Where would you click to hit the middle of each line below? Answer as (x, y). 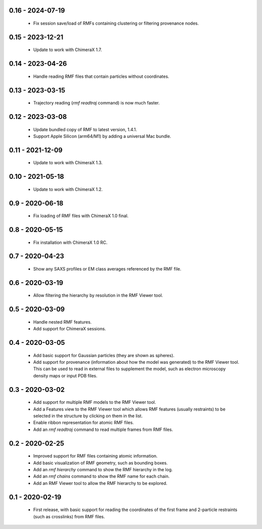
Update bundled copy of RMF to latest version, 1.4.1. (85, 129)
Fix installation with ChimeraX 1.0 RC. (70, 242)
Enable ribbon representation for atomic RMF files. (84, 423)
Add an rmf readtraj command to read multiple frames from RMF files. (103, 429)
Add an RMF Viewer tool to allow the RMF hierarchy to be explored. (100, 483)
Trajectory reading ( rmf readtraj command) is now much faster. (97, 103)
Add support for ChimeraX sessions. (70, 329)
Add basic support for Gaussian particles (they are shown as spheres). (104, 355)
